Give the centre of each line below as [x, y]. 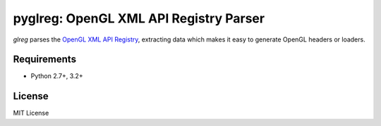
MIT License [31, 113]
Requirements [45, 59]
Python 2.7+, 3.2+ [57, 76]
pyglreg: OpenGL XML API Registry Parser [139, 18]
